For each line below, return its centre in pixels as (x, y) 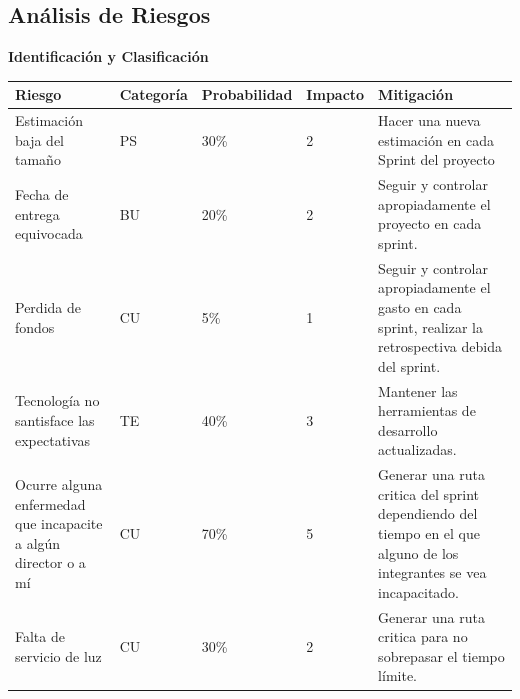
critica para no (423, 636)
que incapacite (59, 523)
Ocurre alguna (59, 484)
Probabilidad (247, 94)
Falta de (40, 636)
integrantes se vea (432, 572)
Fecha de (42, 193)
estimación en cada (436, 139)
